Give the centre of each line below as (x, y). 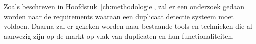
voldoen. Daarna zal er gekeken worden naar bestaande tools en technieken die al (128, 26)
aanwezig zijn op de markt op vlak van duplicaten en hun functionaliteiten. (119, 35)
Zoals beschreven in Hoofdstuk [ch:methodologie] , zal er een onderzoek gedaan (124, 7)
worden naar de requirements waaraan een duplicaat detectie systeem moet (119, 16)
